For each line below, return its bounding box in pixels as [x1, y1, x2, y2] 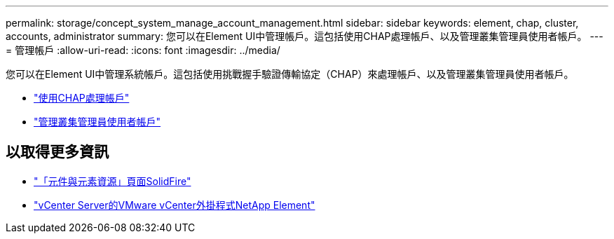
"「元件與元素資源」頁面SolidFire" [34, 175, 191, 187]
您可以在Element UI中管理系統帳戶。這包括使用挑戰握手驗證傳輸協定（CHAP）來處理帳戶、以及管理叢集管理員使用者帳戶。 [6, 68, 574, 80]
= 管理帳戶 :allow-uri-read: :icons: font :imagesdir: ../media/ [6, 44, 280, 56]
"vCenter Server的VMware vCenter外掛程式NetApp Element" [34, 198, 315, 211]
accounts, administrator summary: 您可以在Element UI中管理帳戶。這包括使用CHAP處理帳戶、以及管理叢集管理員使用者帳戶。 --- [6, 30, 603, 42]
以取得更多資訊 [6, 143, 109, 161]
